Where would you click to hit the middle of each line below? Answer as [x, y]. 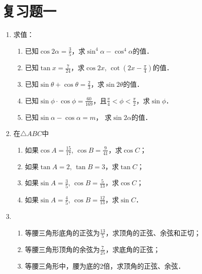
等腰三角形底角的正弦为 [62, 232]
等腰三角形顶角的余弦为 [62, 249]
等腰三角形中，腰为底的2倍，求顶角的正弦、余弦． [105, 266]
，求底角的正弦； [133, 249]
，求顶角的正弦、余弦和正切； [153, 232]
